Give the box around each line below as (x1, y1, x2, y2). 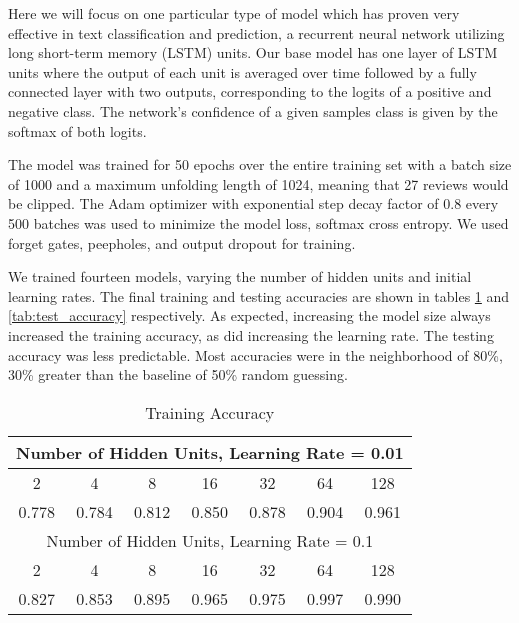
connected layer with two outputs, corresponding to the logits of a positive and (8, 81, 492, 102)
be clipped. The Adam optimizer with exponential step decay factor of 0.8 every (8, 193, 499, 214)
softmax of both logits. (8, 120, 147, 141)
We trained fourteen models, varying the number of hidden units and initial (8, 266, 472, 287)
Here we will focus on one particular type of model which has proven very (8, 3, 460, 23)
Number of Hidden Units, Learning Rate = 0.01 (16, 440, 404, 464)
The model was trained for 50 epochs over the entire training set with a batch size (8, 154, 512, 175)
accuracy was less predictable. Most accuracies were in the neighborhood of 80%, (8, 344, 503, 365)
